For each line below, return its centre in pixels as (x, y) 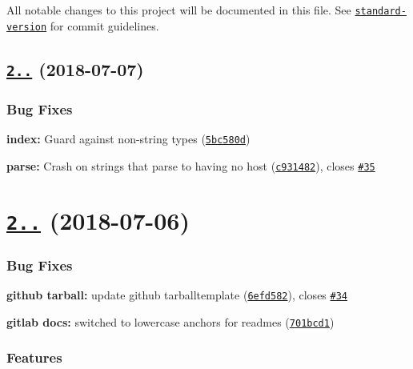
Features (34, 357)
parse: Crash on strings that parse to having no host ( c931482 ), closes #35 (191, 165)
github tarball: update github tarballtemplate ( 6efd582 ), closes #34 (177, 294)
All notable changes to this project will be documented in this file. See (179, 10)
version (27, 27)
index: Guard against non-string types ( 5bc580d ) (128, 138)
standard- (381, 11)
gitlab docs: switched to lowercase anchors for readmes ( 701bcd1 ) (170, 321)
